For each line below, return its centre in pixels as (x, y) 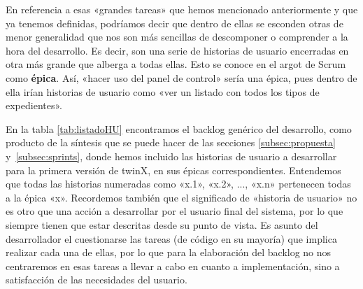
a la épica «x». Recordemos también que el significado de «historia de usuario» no (181, 197)
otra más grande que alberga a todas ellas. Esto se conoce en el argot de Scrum (176, 64)
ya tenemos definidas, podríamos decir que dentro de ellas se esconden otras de (175, 23)
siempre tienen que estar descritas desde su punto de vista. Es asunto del (162, 224)
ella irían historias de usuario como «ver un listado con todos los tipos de (163, 91)
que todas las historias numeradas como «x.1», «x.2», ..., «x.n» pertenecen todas (178, 184)
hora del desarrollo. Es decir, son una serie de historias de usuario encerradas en (177, 50)
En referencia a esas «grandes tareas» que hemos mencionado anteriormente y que (182, 9)
